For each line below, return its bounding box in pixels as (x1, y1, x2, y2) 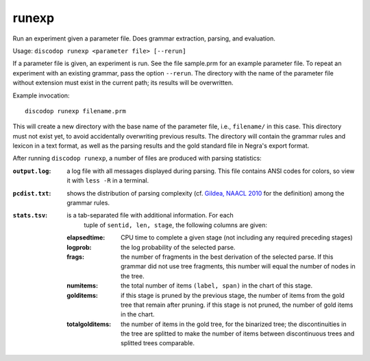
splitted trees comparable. (121, 339, 195, 347)
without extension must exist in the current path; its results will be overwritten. (12, 79, 234, 87)
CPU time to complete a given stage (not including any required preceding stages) (121, 233, 353, 242)
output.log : (12, 167, 51, 175)
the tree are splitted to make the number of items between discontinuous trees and (121, 329, 355, 338)
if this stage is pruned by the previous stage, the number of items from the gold (121, 291, 345, 299)
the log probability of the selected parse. (121, 243, 236, 251)
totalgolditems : (66, 320, 112, 328)
